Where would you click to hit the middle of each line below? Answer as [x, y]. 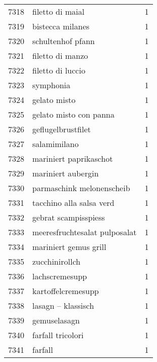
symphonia [51, 85]
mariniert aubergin [66, 173]
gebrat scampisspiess [69, 217]
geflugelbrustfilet [62, 129]
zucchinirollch [57, 261]
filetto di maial [59, 11]
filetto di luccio [59, 70]
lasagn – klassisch [63, 305]
